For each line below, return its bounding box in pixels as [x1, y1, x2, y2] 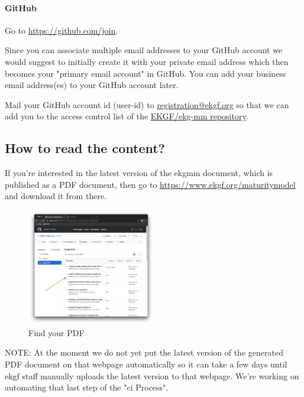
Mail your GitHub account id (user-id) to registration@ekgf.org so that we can [5, 98, 289, 110]
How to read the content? [5, 139, 165, 157]
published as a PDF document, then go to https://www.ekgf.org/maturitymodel [5, 178, 296, 190]
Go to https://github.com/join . [5, 24, 118, 36]
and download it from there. [5, 190, 106, 202]
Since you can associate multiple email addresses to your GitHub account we [5, 44, 283, 56]
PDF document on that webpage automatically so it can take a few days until [5, 358, 287, 370]
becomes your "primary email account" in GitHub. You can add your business [5, 67, 286, 79]
